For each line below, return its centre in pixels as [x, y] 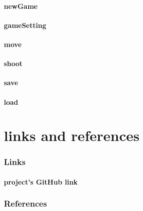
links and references [72, 135]
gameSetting [25, 25]
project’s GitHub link [41, 181]
